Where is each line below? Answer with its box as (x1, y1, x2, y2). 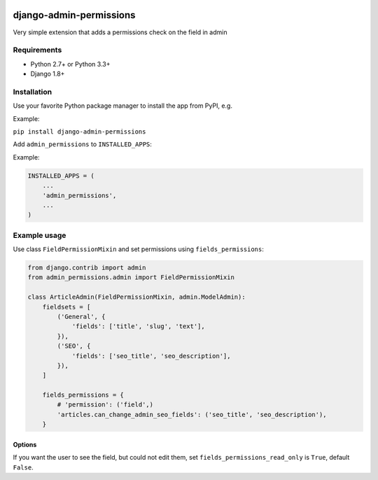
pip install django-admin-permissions (13, 127, 146, 136)
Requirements (13, 45, 62, 55)
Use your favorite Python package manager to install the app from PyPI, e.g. (13, 101, 232, 110)
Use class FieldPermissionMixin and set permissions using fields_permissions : (13, 245, 264, 253)
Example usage (13, 230, 66, 240)
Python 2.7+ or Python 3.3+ (30, 59, 111, 68)
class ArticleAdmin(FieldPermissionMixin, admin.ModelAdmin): (27, 293, 246, 301)
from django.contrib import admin (27, 264, 146, 272)
